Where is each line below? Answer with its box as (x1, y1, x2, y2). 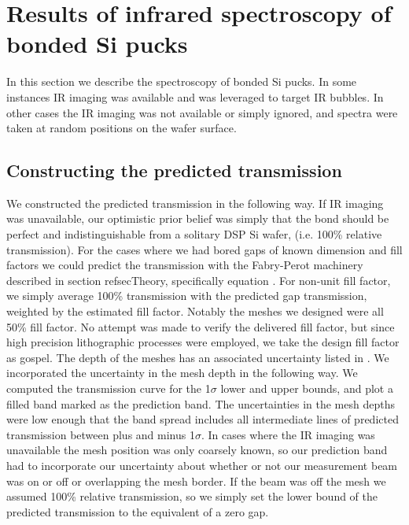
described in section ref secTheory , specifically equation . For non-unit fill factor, (6, 272, 391, 288)
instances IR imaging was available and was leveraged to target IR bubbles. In (6, 88, 384, 105)
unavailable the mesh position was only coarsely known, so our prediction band (6, 442, 388, 458)
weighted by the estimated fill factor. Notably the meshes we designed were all (6, 303, 384, 320)
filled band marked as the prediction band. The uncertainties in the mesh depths (6, 395, 395, 412)
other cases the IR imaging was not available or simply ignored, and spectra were (6, 104, 398, 120)
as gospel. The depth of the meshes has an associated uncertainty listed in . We (6, 349, 389, 365)
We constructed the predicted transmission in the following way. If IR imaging (6, 194, 384, 211)
